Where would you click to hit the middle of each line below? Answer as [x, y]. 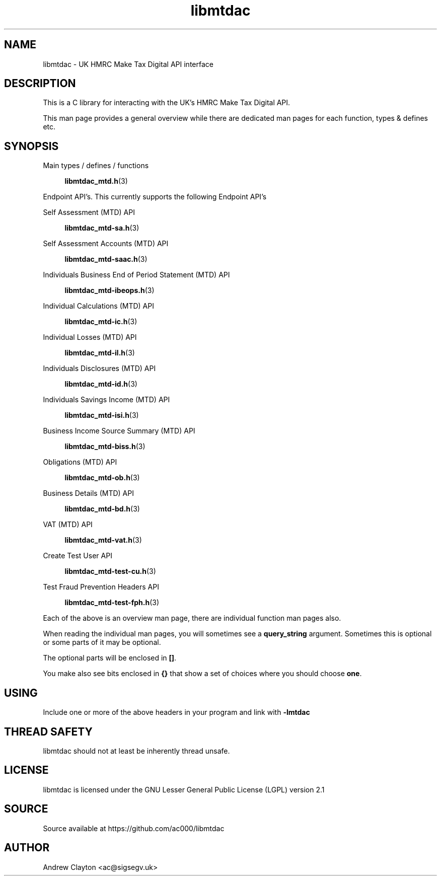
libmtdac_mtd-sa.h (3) [102, 228]
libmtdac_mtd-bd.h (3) [102, 509]
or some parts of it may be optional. [102, 642]
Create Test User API [78, 556]
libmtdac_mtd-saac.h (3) [106, 259]
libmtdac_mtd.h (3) [96, 181]
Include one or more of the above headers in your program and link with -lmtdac [176, 712]
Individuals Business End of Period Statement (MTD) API [136, 275]
